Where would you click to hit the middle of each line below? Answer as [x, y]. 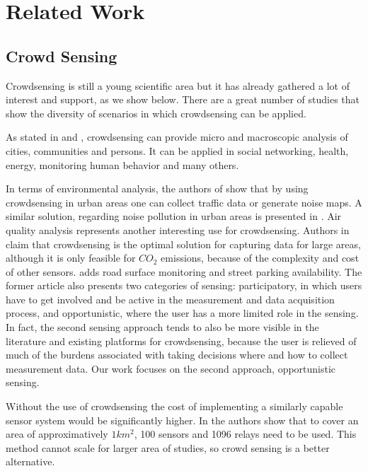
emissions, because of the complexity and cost [260, 258]
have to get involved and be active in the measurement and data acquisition [170, 299]
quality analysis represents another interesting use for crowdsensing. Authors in [178, 229]
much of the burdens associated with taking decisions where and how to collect [177, 355]
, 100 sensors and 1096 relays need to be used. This [245, 434]
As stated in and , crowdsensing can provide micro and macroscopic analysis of [177, 137]
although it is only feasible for [71, 258]
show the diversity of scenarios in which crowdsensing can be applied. [156, 113]
